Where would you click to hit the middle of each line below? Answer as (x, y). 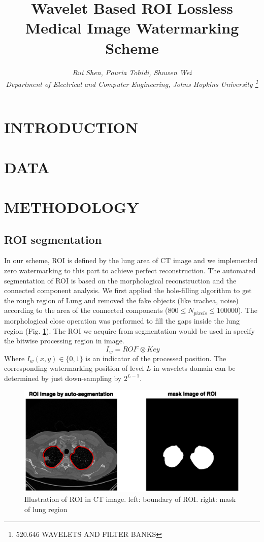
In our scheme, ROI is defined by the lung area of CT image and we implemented (131, 260)
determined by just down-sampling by (63, 378)
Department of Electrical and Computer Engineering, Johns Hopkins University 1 (132, 83)
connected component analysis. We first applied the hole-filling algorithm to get (128, 290)
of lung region (46, 509)
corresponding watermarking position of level (74, 368)
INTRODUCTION (71, 127)
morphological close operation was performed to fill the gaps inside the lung (122, 320)
